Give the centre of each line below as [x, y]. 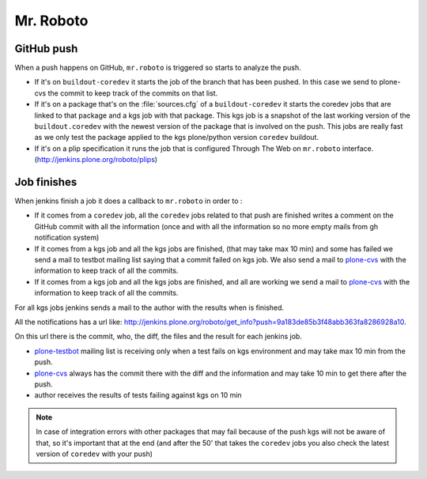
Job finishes [46, 182]
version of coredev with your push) [94, 454]
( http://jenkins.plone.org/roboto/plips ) [96, 160]
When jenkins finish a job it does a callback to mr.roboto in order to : [128, 201]
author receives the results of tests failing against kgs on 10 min [138, 395]
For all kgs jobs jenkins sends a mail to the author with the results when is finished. [149, 307]
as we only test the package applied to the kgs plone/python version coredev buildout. [177, 138]
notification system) [67, 238]
